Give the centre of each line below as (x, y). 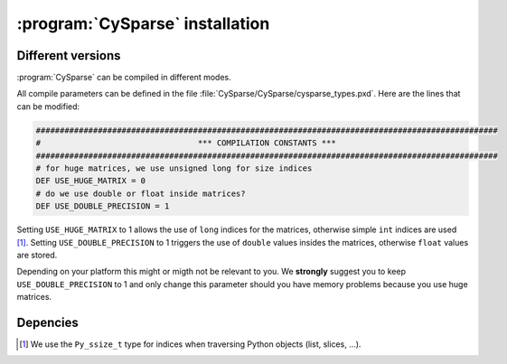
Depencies (47, 322)
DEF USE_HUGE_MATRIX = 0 (91, 181)
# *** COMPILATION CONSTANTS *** (186, 143)
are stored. (37, 255)
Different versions (69, 56)
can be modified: (48, 106)
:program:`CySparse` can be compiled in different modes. (124, 78)
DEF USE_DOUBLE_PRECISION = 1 (103, 206)
